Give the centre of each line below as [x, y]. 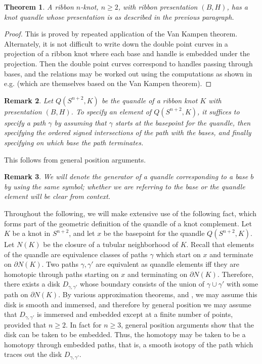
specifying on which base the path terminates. [74, 142]
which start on [178, 254]
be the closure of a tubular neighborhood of [111, 244]
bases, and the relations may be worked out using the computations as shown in [128, 73]
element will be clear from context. [57, 196]
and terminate [231, 254]
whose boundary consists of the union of [142, 284]
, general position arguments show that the [187, 324]
